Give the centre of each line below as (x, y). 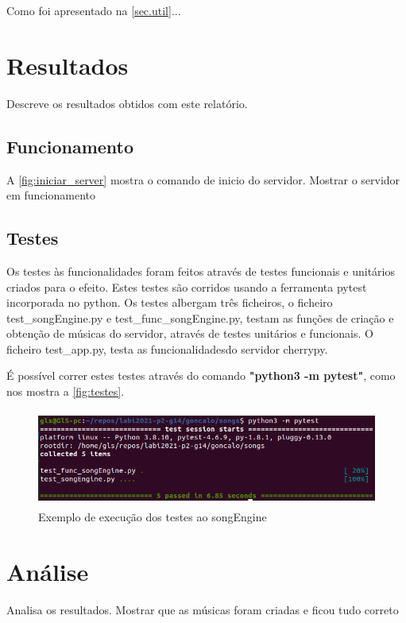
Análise (48, 572)
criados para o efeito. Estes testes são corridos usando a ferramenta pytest (187, 286)
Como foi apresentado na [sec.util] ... (94, 10)
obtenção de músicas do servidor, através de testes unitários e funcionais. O (190, 333)
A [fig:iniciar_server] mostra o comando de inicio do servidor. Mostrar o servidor (203, 179)
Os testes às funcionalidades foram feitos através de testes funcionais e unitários (201, 271)
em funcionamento (51, 195)
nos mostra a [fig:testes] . (66, 391)
